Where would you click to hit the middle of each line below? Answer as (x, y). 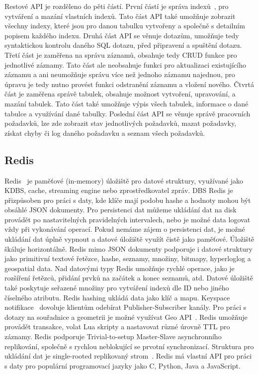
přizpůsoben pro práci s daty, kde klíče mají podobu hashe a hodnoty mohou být (128, 200)
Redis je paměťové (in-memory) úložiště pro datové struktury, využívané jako (124, 180)
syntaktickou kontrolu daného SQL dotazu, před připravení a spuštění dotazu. (123, 45)
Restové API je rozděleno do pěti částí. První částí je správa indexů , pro (117, 6)
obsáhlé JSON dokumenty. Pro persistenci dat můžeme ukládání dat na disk (121, 210)
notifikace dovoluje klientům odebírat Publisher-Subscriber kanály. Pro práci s (126, 307)
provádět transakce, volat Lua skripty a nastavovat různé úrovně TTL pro (117, 327)
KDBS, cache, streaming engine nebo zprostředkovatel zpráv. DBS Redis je (119, 190)
